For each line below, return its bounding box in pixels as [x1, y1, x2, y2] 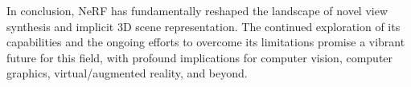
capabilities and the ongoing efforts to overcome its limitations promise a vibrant [6, 34, 405, 50]
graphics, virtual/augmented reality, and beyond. [6, 65, 248, 81]
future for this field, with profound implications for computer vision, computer [6, 49, 393, 65]
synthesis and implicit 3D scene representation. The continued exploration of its [6, 18, 401, 34]
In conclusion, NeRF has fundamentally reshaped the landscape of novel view [6, 2, 388, 18]
